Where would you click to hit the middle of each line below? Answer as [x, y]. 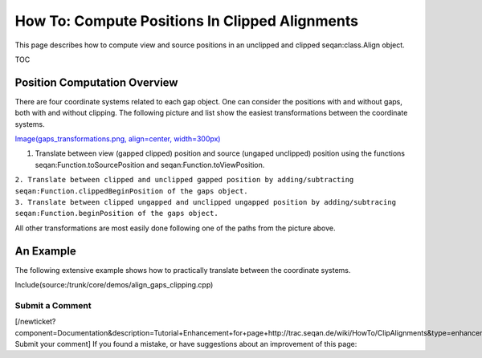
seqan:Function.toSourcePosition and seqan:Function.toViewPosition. [150, 165]
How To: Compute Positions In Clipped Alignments [187, 21]
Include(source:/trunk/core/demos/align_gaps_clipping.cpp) [114, 285]
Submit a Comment [53, 305]
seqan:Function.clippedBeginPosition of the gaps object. [131, 191]
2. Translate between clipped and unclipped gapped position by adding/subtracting [184, 180]
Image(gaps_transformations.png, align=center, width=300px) [118, 139]
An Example [45, 251]
